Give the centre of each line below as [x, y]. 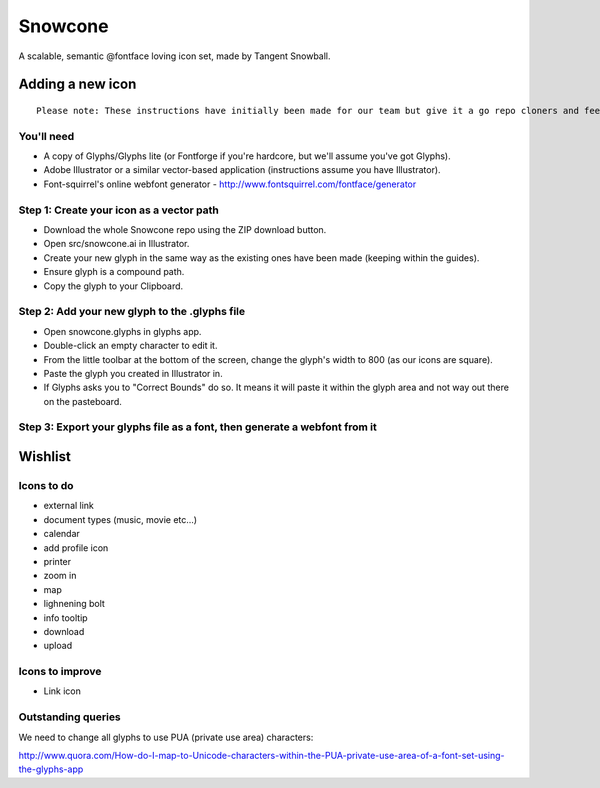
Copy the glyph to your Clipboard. [113, 286]
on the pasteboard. [82, 401]
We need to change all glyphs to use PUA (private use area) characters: [166, 737]
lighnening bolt [74, 604]
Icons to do [46, 486]
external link [69, 506]
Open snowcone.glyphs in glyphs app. [122, 331]
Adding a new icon [77, 84]
